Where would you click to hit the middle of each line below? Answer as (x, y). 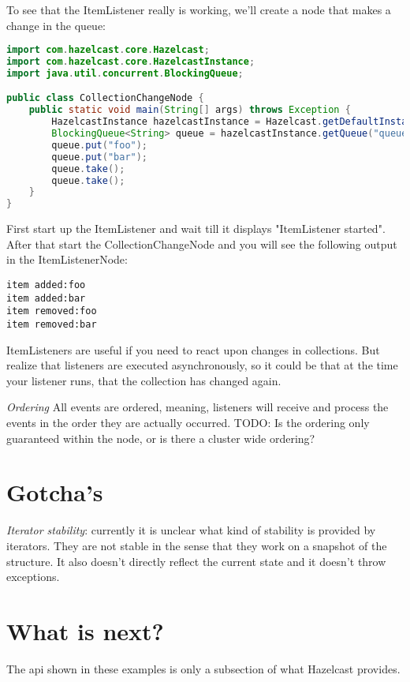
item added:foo (46, 285)
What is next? (85, 630)
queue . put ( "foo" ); (100, 145)
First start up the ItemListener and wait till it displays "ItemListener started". (196, 229)
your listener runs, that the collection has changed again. (144, 380)
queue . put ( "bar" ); (100, 157)
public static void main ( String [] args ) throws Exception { (190, 110)
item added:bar (46, 298)
